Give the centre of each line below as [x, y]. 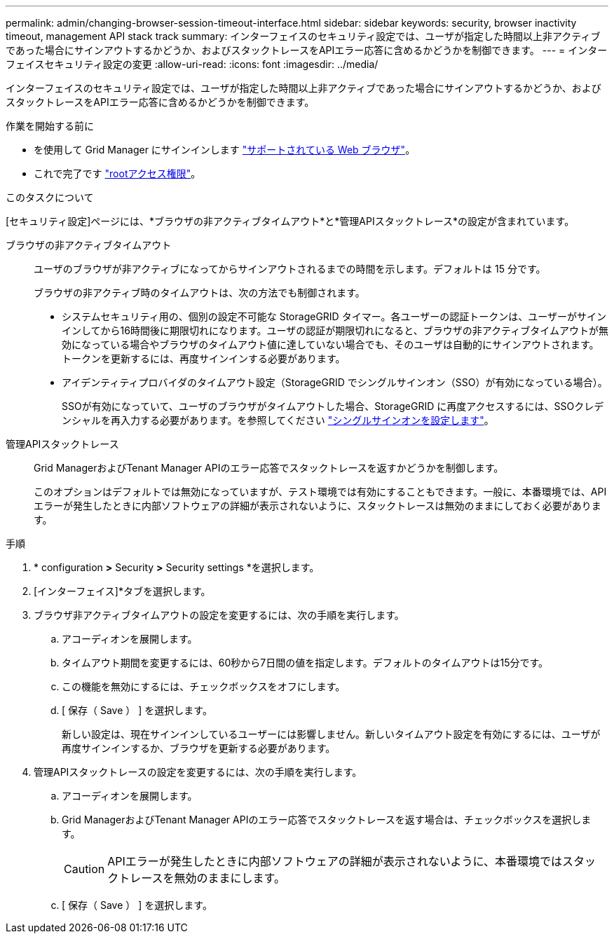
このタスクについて [50, 197]
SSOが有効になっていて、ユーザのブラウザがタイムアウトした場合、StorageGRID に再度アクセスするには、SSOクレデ [333, 406]
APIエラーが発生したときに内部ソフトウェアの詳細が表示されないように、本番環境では [335, 861]
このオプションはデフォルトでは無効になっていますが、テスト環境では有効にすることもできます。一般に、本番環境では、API [320, 492]
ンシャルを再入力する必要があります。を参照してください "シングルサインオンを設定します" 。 [278, 420]
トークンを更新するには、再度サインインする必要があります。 [204, 358]
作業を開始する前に [50, 126]
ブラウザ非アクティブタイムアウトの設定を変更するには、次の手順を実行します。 [219, 615]
